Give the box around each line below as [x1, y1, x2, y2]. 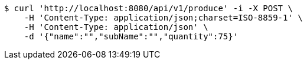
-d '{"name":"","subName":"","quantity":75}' [24, 32, 239, 41]
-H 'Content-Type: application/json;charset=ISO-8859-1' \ [24, 13, 303, 22]
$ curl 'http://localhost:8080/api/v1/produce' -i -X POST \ [4, 4, 293, 13]
